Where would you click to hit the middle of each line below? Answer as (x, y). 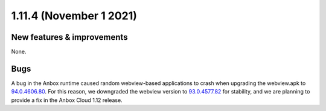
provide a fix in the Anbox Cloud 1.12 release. (67, 100)
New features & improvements (69, 37)
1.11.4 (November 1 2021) (74, 16)
